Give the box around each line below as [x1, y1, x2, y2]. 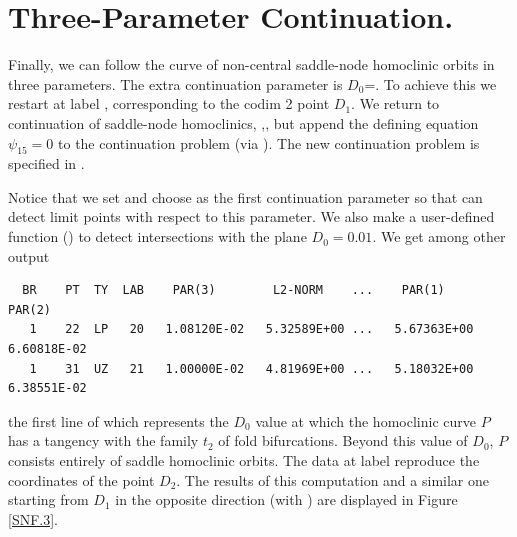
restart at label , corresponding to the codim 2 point [8, 93, 330, 114]
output [8, 245, 50, 266]
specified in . [8, 153, 85, 174]
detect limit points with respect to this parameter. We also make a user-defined [8, 206, 495, 227]
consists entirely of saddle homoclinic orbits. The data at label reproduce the [8, 450, 480, 471]
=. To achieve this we [364, 73, 497, 94]
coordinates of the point [8, 469, 155, 490]
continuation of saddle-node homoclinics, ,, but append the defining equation [8, 112, 479, 133]
